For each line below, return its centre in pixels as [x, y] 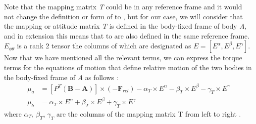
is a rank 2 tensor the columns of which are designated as [104, 46]
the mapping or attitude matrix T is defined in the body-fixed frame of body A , [125, 26]
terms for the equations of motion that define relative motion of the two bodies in [128, 67]
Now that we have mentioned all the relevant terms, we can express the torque [123, 58]
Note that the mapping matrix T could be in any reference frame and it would [123, 6]
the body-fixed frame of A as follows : [61, 77]
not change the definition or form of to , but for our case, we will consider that [124, 16]
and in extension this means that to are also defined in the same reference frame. [127, 35]
